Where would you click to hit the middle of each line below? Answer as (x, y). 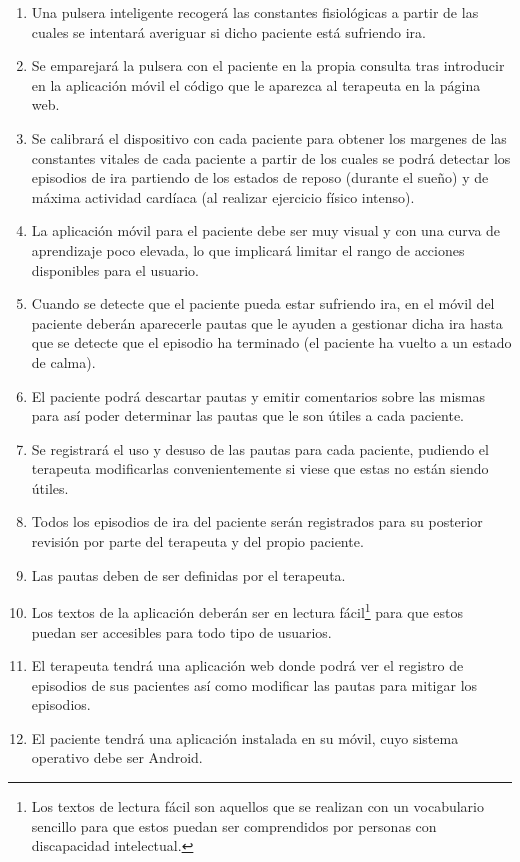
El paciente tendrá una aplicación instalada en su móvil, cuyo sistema (245, 737)
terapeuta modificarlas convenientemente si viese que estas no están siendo (260, 468)
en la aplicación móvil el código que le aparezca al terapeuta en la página (256, 84)
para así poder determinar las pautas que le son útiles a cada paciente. (247, 415)
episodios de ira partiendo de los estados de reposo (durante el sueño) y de (260, 177)
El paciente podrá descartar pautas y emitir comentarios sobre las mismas (258, 395)
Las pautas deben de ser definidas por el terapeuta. (188, 574)
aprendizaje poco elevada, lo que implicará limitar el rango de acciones (248, 249)
